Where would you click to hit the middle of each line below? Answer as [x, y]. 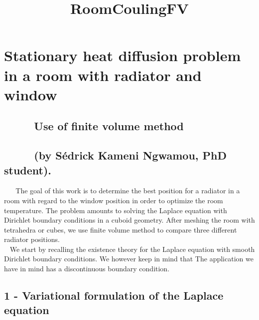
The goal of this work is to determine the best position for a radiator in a [128, 191]
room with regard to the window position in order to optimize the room [114, 200]
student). [28, 170]
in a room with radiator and [103, 75]
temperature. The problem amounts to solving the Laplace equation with [116, 210]
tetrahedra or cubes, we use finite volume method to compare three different [121, 229]
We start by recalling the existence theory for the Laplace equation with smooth [132, 249]
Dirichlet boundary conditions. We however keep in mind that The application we [129, 259]
